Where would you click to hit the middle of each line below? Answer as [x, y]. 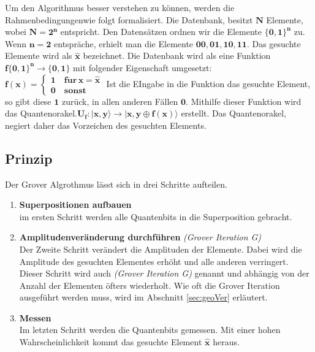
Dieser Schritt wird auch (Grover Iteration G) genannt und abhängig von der [164, 273]
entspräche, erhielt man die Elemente [124, 43]
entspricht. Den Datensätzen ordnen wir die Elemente [161, 32]
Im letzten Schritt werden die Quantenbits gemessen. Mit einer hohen [150, 330]
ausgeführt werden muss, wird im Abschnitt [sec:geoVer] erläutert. [143, 297]
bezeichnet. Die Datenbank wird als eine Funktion [177, 55]
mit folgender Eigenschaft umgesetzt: [142, 67]
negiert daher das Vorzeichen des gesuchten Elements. [106, 125]
